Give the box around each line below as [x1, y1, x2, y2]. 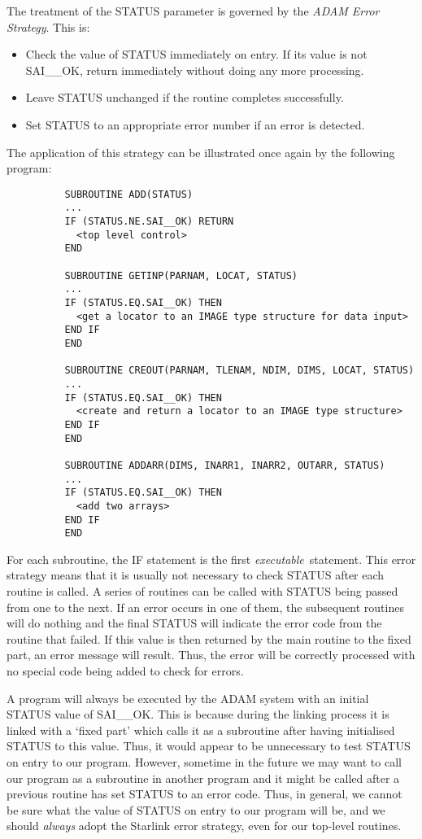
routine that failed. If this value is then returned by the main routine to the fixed [7, 630, 411, 647]
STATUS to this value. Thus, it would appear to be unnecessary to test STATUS [7, 737, 411, 754]
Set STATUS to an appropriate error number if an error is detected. [25, 116, 365, 133]
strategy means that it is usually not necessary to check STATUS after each [7, 566, 385, 583]
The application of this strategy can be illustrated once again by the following [7, 143, 395, 160]
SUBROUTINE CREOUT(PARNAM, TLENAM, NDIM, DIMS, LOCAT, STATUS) [64, 365, 415, 377]
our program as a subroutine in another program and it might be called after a [7, 769, 400, 786]
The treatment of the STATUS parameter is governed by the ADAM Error [7, 2, 380, 19]
